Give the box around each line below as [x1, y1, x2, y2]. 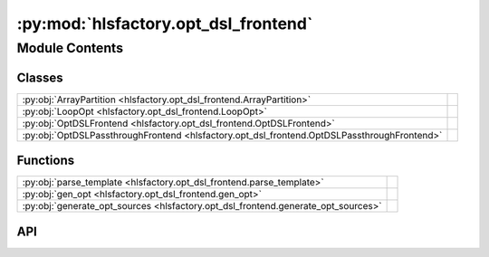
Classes [16, 70, 63, 85]
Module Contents [16, 40, 124, 56]
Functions [16, 153, 75, 168]
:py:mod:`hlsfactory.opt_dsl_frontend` [16, 14, 313, 33]
